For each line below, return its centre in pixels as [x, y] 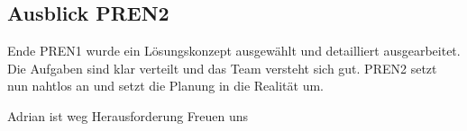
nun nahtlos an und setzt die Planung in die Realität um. [165, 86]
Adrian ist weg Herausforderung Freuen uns [128, 115]
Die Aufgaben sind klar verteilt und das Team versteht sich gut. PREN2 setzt [222, 68]
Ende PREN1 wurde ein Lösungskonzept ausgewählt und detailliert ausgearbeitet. [234, 51]
